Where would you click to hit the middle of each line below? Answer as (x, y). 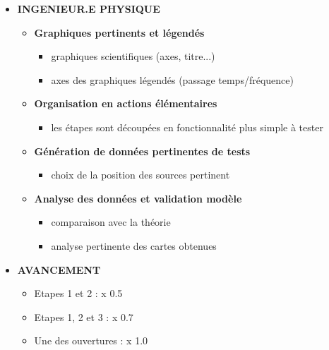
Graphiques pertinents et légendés (119, 32)
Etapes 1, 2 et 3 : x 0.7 (84, 316)
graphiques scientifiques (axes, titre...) (133, 56)
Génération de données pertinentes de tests (142, 151)
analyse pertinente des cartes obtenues (134, 245)
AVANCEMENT (59, 269)
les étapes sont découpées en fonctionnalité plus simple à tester (187, 127)
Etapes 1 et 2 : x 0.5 (78, 293)
